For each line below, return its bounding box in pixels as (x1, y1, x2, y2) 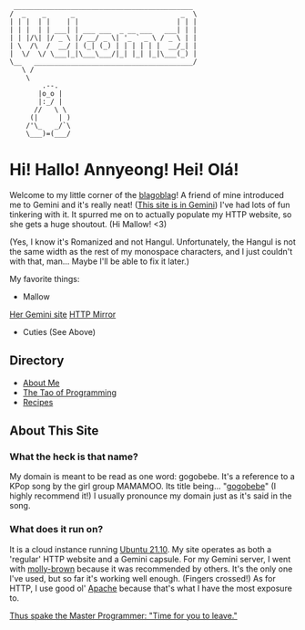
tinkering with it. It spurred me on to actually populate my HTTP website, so (9, 208, 292, 220)
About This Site (9, 423, 99, 439)
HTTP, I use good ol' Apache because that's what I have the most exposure (9, 583, 293, 593)
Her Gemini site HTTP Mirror (9, 309, 117, 320)
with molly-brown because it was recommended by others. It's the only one (9, 563, 293, 574)
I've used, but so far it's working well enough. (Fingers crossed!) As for (9, 572, 276, 583)
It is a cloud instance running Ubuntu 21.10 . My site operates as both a (9, 543, 272, 554)
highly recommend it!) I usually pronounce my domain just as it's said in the (9, 490, 292, 501)
